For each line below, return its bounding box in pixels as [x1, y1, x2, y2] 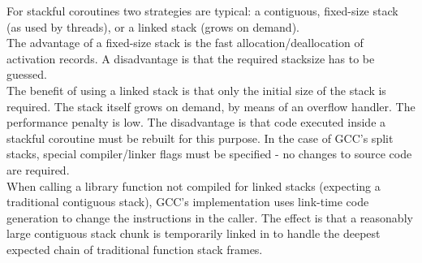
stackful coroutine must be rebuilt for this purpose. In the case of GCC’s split [6, 129, 394, 146]
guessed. [6, 66, 47, 83]
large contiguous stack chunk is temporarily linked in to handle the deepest [6, 225, 381, 242]
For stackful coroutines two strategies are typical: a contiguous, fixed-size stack [6, 2, 398, 19]
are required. [6, 161, 70, 178]
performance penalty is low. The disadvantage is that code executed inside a [6, 114, 386, 131]
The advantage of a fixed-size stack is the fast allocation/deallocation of [6, 34, 364, 51]
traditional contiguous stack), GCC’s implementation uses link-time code [6, 193, 369, 210]
